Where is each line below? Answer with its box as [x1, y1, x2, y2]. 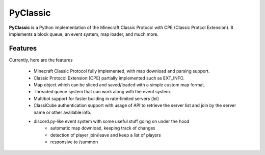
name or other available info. [33, 109, 92, 115]
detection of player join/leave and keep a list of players [50, 132, 161, 138]
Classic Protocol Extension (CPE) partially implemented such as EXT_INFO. [33, 75, 185, 81]
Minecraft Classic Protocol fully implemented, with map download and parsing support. [33, 68, 210, 74]
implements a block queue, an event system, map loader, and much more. [9, 31, 159, 37]
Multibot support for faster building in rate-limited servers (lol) [33, 96, 159, 102]
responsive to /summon [50, 139, 98, 145]
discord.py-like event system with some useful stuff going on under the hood [33, 118, 189, 124]
